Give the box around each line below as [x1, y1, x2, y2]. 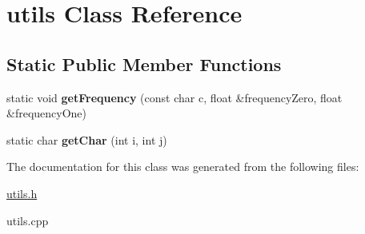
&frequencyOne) [6, 105, 87, 121]
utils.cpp [6, 212, 49, 228]
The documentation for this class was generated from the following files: [6, 158, 359, 175]
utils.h [6, 184, 38, 201]
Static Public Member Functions [6, 51, 282, 76]
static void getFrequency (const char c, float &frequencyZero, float [6, 89, 343, 105]
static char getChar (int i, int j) [6, 131, 167, 148]
